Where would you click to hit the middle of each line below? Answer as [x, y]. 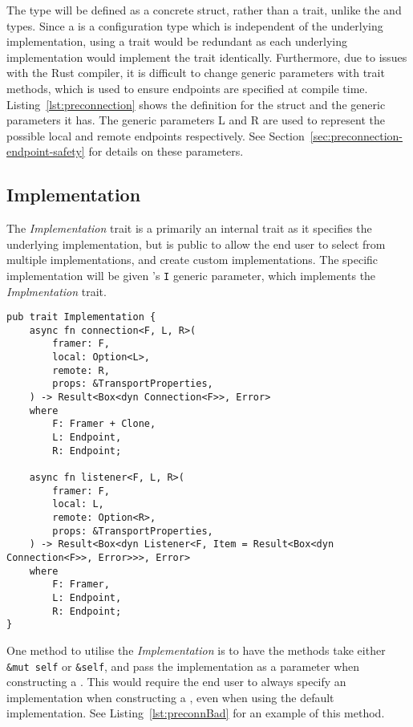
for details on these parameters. [166, 151]
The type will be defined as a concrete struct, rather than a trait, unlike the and [204, 10]
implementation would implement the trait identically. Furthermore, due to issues [207, 57]
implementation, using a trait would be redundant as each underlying [177, 41]
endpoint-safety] [46, 151]
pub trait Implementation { [81, 317]
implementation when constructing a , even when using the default [170, 697]
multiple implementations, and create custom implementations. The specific [192, 260]
